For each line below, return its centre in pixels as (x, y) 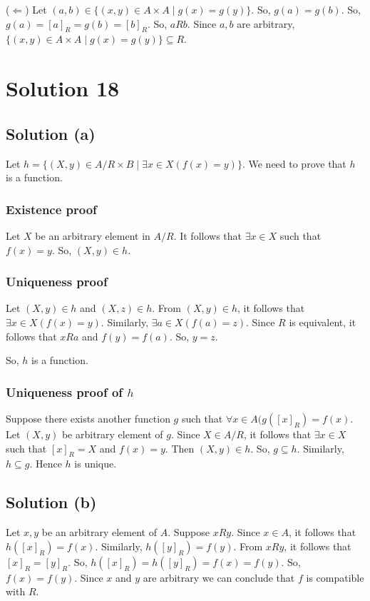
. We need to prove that (294, 163)
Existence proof (51, 209)
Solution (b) (51, 502)
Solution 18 (63, 88)
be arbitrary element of (112, 434)
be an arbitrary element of (99, 532)
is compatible (335, 577)
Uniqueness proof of (65, 392)
